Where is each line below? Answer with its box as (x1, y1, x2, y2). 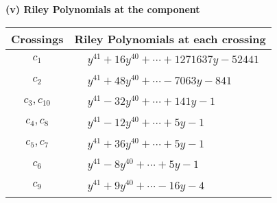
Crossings (11, 30, 64, 47)
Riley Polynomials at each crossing (74, 30, 266, 47)
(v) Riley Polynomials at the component (5, 2, 200, 16)
